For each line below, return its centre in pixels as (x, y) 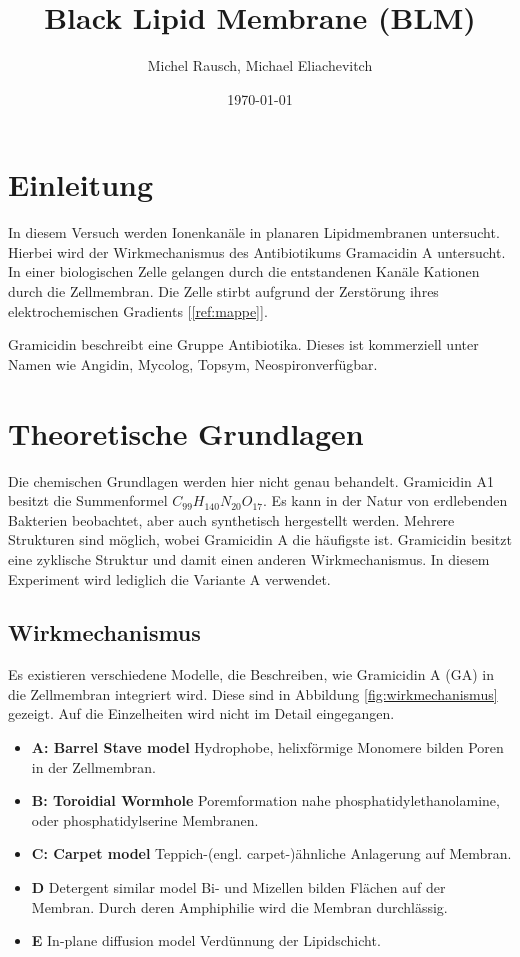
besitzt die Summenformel (88, 500)
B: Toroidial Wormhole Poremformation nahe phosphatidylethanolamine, (265, 800)
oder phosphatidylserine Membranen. (145, 819)
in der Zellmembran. (93, 766)
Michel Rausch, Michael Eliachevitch (260, 65)
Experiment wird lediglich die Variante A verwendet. (169, 578)
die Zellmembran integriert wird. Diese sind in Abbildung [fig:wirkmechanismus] (253, 693)
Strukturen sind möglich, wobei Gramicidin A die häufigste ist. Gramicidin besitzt (260, 539)
